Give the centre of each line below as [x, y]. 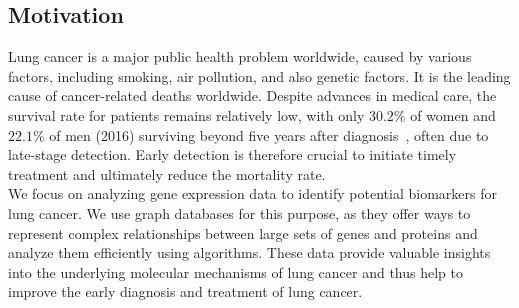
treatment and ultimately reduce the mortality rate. [167, 173]
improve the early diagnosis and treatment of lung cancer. [185, 291]
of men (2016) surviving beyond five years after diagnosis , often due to [269, 134]
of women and [453, 114]
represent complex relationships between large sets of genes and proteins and [243, 232]
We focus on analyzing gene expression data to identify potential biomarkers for [252, 193]
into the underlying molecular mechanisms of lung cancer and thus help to [235, 271]
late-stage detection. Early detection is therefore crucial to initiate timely [232, 154]
